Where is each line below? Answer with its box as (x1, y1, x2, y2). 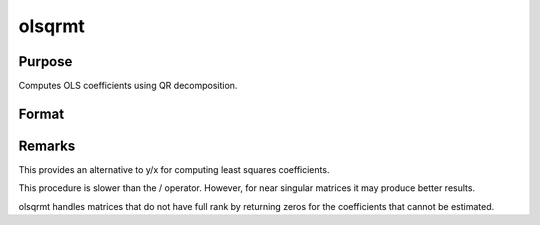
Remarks (18, 137, 76, 154)
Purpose (18, 53, 73, 70)
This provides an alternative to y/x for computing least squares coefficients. (18, 163, 330, 175)
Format (18, 105, 65, 122)
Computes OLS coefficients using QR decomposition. (18, 80, 238, 92)
